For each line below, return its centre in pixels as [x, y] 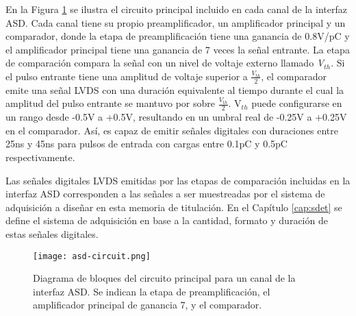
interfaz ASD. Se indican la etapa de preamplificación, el [152, 291]
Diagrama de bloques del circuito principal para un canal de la [164, 278]
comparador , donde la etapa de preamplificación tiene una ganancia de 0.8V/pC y [178, 36]
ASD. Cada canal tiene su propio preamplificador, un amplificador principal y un [176, 22]
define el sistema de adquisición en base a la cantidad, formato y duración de [167, 220]
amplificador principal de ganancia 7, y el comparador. [148, 305]
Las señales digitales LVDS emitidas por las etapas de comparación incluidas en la [178, 180]
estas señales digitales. [52, 233]
